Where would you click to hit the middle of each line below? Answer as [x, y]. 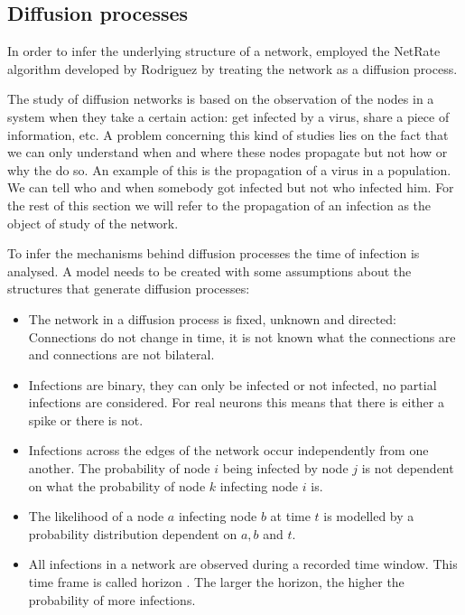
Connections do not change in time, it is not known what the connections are [242, 336]
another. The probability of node [119, 468]
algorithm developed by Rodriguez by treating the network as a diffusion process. [232, 68]
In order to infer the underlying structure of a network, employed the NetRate [224, 51]
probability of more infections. [112, 599]
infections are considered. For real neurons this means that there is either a [236, 402]
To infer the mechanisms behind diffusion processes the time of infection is [214, 253]
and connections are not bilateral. [121, 354]
